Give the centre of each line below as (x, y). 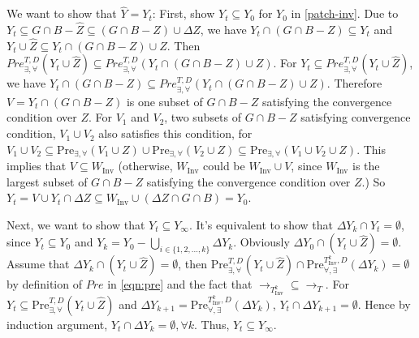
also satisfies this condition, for (175, 133)
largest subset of (47, 181)
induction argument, (57, 324)
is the (366, 166)
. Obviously (261, 242)
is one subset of (164, 101)
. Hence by (384, 304)
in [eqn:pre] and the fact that (180, 284)
